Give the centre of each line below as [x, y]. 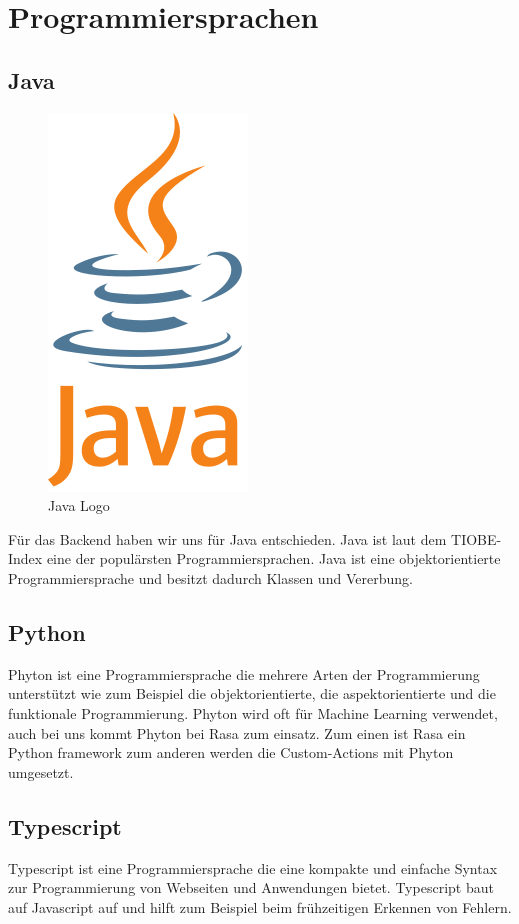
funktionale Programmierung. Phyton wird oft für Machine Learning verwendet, [253, 712]
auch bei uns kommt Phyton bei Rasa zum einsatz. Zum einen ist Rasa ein [237, 732]
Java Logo [79, 505]
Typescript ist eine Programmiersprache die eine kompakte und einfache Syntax [253, 867]
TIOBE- [476, 538]
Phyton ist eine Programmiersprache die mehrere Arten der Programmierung [244, 673]
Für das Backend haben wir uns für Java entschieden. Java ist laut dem [227, 538]
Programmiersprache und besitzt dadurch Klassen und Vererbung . [210, 577]
